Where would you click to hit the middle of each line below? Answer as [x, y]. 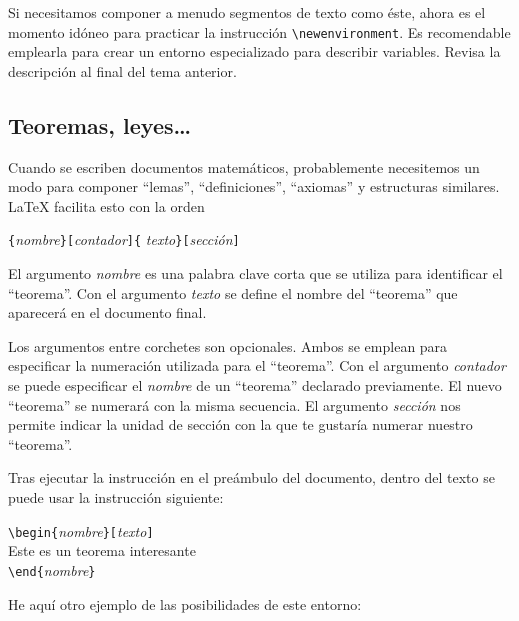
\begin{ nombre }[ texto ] [81, 530]
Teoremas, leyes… [100, 124]
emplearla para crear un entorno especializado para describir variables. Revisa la [254, 51]
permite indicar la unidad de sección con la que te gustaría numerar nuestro [240, 424]
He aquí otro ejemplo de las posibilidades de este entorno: [185, 603]
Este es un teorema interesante [102, 550]
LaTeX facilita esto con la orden [106, 205]
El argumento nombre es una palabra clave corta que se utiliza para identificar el [255, 273]
